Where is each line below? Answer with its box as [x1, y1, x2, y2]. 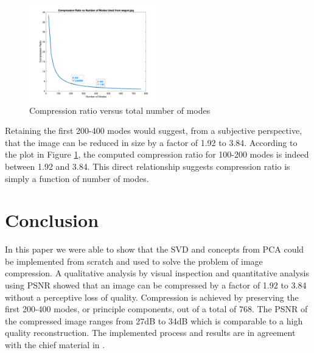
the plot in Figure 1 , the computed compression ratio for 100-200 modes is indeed [5, 148, 309, 161]
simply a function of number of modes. [5, 172, 149, 184]
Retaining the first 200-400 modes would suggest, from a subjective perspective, [5, 124, 302, 137]
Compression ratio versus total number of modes [29, 103, 211, 116]
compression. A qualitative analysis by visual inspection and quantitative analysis [5, 267, 310, 279]
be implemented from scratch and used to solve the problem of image [5, 254, 263, 267]
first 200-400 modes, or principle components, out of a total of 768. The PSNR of [5, 302, 308, 315]
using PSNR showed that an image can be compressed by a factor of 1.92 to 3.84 [5, 279, 307, 292]
